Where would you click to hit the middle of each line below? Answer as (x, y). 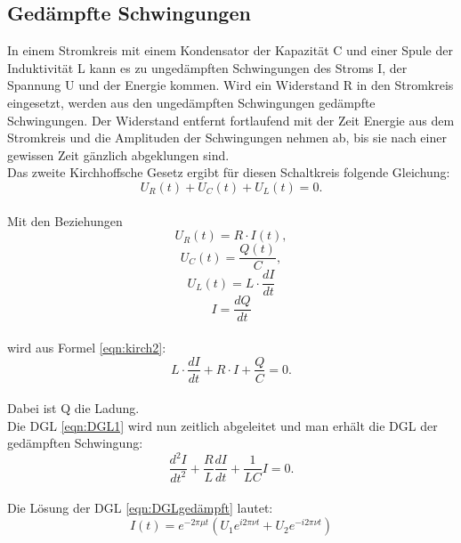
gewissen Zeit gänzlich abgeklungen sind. (118, 154)
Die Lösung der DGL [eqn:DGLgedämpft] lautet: (140, 508)
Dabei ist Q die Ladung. (73, 408)
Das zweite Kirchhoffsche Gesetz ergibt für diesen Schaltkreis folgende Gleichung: (229, 172)
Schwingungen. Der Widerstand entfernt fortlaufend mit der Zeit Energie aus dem (231, 120)
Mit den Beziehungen (65, 220)
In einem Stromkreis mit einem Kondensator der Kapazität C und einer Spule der (230, 50)
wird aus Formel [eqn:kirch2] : (87, 347)
